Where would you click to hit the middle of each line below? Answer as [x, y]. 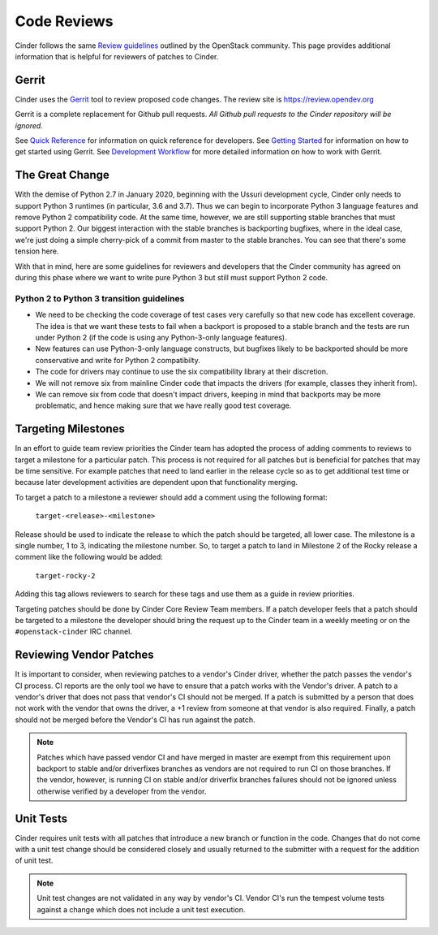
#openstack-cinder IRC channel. [74, 632]
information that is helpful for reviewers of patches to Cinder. [117, 56]
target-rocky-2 [66, 576]
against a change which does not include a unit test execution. [141, 909]
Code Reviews [64, 21]
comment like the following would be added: [89, 557]
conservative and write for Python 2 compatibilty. [118, 360]
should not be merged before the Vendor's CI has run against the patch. [135, 720]
